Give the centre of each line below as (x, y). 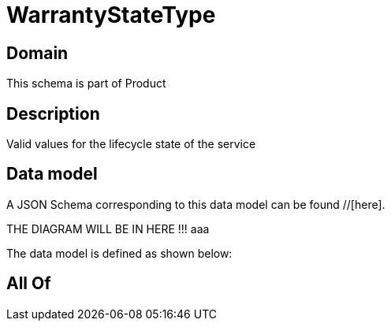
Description (53, 113)
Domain (37, 53)
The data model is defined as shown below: (119, 253)
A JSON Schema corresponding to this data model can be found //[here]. (196, 204)
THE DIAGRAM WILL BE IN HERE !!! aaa (108, 229)
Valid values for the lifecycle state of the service (131, 144)
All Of (29, 284)
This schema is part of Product (86, 84)
